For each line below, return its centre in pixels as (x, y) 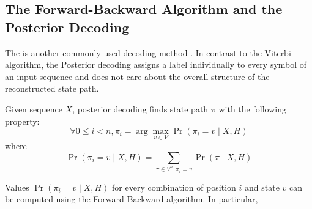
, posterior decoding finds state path (140, 108)
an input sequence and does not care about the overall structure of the (137, 76)
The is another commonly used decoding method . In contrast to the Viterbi (148, 52)
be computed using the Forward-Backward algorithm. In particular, (132, 199)
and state (262, 187)
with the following (252, 108)
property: (22, 121)
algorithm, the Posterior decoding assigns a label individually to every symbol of (156, 64)
